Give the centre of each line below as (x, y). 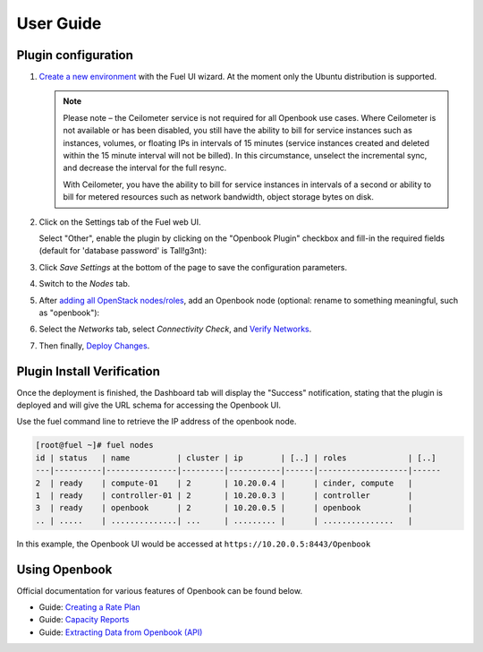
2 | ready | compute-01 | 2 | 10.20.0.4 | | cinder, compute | (224, 483)
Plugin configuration (75, 55)
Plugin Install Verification (88, 371)
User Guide (59, 23)
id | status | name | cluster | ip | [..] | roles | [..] (236, 458)
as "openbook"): (69, 313)
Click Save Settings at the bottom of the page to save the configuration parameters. (193, 267)
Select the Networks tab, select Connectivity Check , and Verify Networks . (175, 329)
